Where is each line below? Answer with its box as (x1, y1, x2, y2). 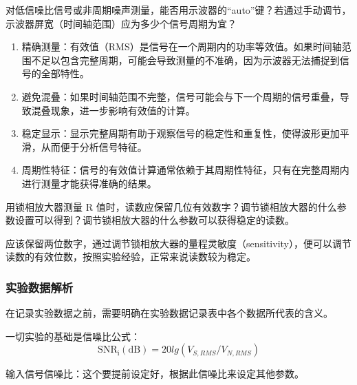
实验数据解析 (6, 278, 74, 295)
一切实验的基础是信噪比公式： (6, 329, 140, 343)
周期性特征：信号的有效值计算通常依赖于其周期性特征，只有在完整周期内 (21, 163, 349, 177)
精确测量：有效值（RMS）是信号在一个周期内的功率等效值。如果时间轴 (21, 39, 342, 54)
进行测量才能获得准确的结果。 (21, 176, 157, 190)
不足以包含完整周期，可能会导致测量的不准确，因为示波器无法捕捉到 (31, 52, 340, 67)
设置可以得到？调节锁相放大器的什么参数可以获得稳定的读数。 (14, 213, 294, 227)
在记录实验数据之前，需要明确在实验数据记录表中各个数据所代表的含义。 (6, 306, 333, 320)
